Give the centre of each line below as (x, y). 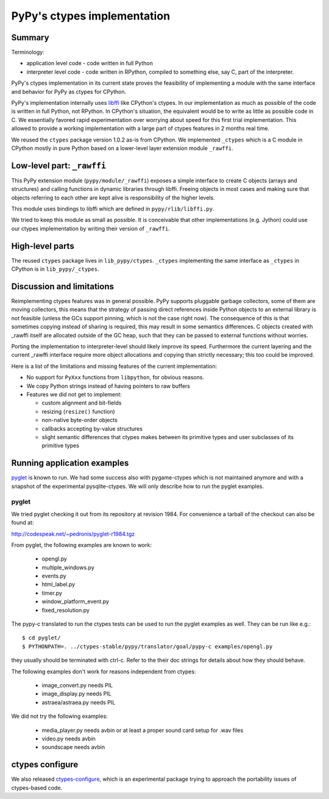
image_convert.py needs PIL (77, 685)
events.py (54, 576)
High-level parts (43, 246)
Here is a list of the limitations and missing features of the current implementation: (114, 366)
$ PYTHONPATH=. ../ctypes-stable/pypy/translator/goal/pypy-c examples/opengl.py (147, 646)
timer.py (52, 593)
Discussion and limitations (62, 286)
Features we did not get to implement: (74, 394)
